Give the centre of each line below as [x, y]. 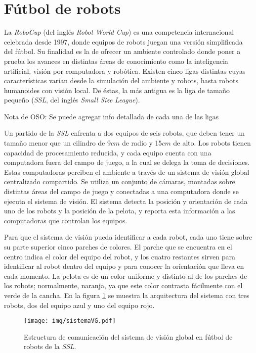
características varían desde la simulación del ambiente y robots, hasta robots [121, 80]
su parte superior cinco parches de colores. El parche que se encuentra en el [118, 247]
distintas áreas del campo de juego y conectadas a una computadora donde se [121, 191]
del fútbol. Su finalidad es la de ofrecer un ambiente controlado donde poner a [122, 51]
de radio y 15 [142, 143]
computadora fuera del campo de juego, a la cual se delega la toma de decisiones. [127, 162]
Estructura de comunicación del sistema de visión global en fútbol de [128, 336]
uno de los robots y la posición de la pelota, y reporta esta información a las [120, 211]
